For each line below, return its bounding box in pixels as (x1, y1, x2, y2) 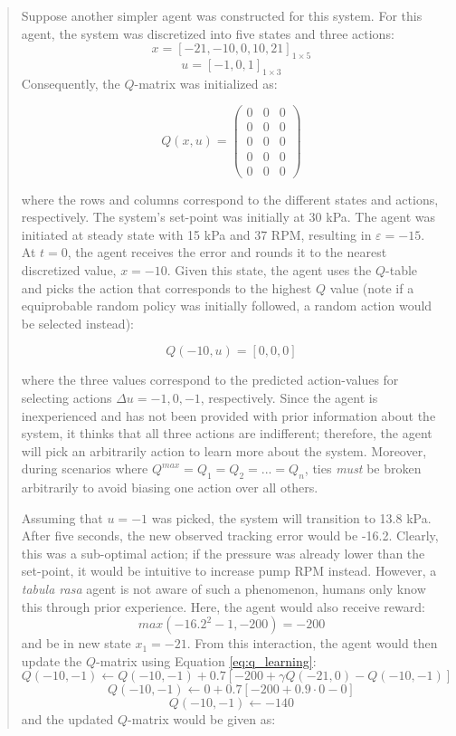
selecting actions (21, 387, 112, 406)
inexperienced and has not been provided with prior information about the (21, 406, 436, 425)
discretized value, (21, 260, 117, 279)
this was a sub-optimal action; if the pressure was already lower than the (21, 543, 425, 562)
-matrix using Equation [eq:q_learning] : (96, 651, 317, 670)
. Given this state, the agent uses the (166, 260, 372, 279)
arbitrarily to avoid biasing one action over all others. (21, 478, 318, 497)
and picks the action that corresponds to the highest (21, 278, 312, 297)
